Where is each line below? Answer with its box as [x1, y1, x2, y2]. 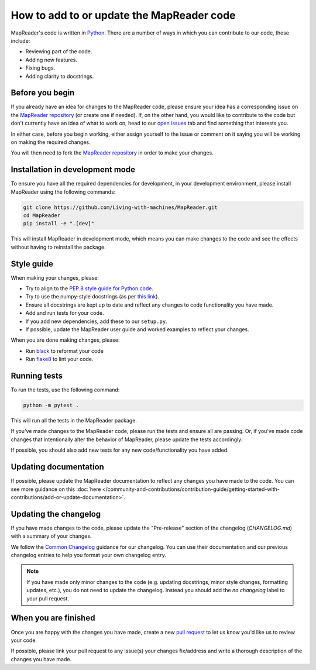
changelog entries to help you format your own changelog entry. [11, 552, 166, 559]
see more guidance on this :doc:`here [11, 486, 101, 493]
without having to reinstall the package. [11, 243, 106, 250]
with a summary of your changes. [11, 532, 92, 540]
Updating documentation [11, 462, 105, 472]
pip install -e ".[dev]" [23, 220, 95, 227]
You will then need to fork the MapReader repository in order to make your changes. [11, 149, 214, 156]
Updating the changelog [11, 509, 101, 519]
